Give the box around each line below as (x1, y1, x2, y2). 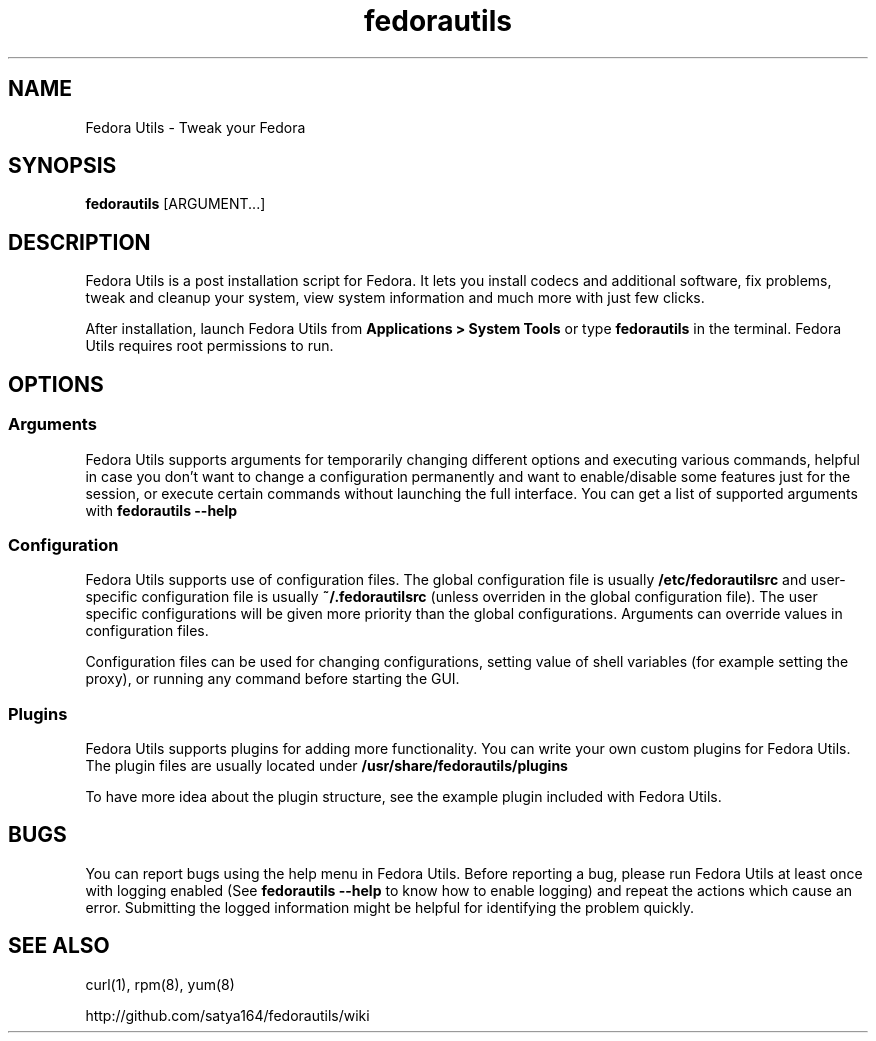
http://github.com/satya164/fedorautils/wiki (85, 1006, 370, 1024)
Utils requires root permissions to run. (85, 337, 334, 355)
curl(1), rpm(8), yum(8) (85, 975, 235, 993)
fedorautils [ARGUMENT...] (85, 195, 266, 213)
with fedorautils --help (85, 501, 238, 519)
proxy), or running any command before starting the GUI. (85, 670, 460, 688)
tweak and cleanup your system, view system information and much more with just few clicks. (85, 289, 705, 307)
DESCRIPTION (8, 229, 151, 255)
